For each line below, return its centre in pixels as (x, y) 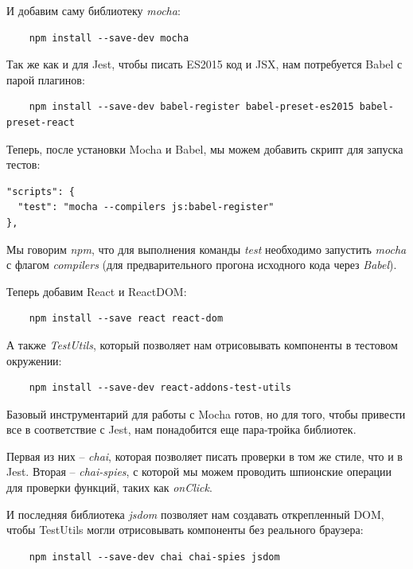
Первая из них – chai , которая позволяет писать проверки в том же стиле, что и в (205, 456)
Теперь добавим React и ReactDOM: (97, 291)
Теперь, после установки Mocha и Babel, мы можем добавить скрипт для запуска (205, 148)
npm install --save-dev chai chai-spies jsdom (154, 557)
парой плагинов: (46, 79)
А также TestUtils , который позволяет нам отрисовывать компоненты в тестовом (202, 344)
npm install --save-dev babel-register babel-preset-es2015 (191, 107)
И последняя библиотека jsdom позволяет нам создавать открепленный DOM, (195, 514)
